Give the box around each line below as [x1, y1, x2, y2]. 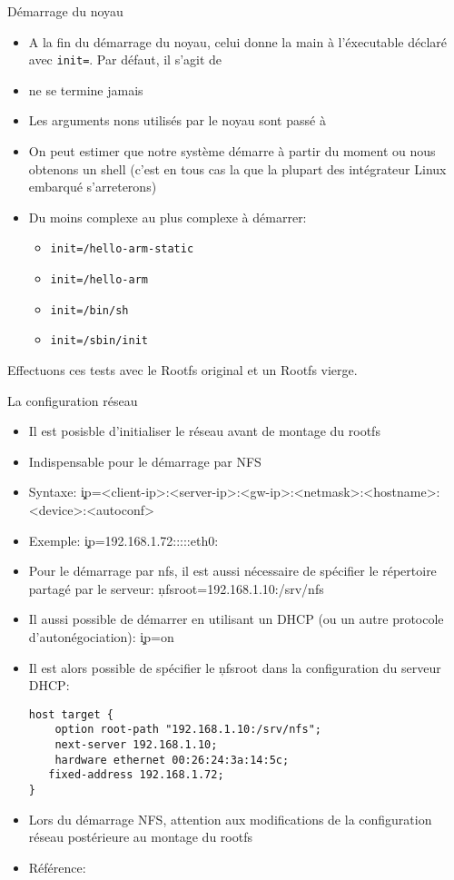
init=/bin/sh [50, 303, 129, 317]
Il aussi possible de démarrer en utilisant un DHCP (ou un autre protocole [28, 609, 444, 628]
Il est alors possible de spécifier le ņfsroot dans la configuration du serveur [28, 658, 441, 677]
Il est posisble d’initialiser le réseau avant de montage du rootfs [28, 421, 380, 440]
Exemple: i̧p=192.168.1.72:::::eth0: [28, 530, 219, 549]
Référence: [28, 857, 86, 876]
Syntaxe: [28, 482, 77, 501]
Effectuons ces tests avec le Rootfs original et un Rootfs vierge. [7, 361, 358, 380]
